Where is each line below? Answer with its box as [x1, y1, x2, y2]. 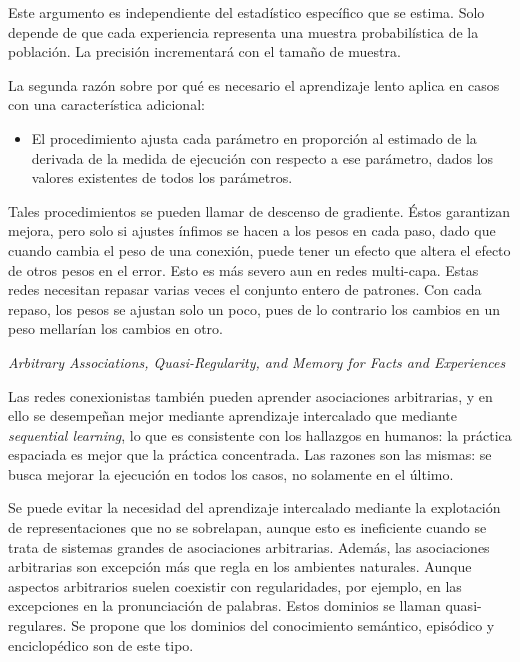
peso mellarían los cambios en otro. [8, 318, 223, 339]
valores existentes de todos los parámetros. [31, 167, 293, 188]
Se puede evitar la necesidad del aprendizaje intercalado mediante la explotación [8, 497, 501, 518]
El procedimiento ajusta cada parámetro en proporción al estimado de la [31, 127, 477, 148]
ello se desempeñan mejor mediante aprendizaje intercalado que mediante [8, 405, 458, 426]
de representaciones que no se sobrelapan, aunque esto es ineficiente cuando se [8, 517, 487, 538]
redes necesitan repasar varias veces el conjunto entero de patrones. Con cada [8, 279, 482, 300]
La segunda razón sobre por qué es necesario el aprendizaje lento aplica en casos [8, 74, 500, 95]
